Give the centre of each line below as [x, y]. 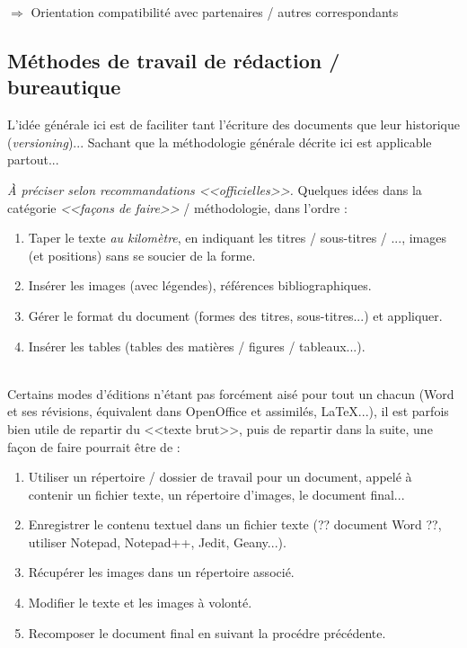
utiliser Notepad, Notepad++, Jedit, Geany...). [157, 541]
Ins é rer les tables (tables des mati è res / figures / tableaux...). [197, 346]
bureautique [64, 87]
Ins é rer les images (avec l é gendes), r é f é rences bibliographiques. [200, 285]
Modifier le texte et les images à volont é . [140, 603]
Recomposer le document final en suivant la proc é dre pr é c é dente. [207, 632]
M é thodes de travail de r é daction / [174, 60]
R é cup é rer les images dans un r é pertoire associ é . [161, 572]
